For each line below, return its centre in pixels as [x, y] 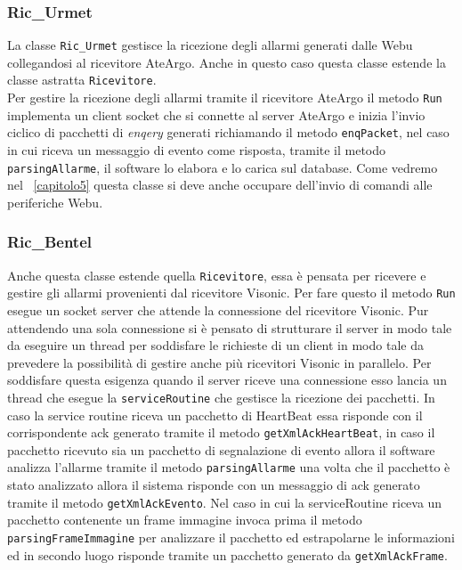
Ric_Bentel [49, 242]
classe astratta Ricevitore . [82, 80]
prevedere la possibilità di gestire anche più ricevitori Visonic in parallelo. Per [219, 362]
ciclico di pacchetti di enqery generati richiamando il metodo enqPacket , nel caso [228, 132]
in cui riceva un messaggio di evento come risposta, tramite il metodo [197, 150]
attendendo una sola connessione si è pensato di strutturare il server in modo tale [230, 327]
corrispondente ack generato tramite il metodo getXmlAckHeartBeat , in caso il [221, 432]
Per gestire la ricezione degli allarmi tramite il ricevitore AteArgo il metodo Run [225, 98]
